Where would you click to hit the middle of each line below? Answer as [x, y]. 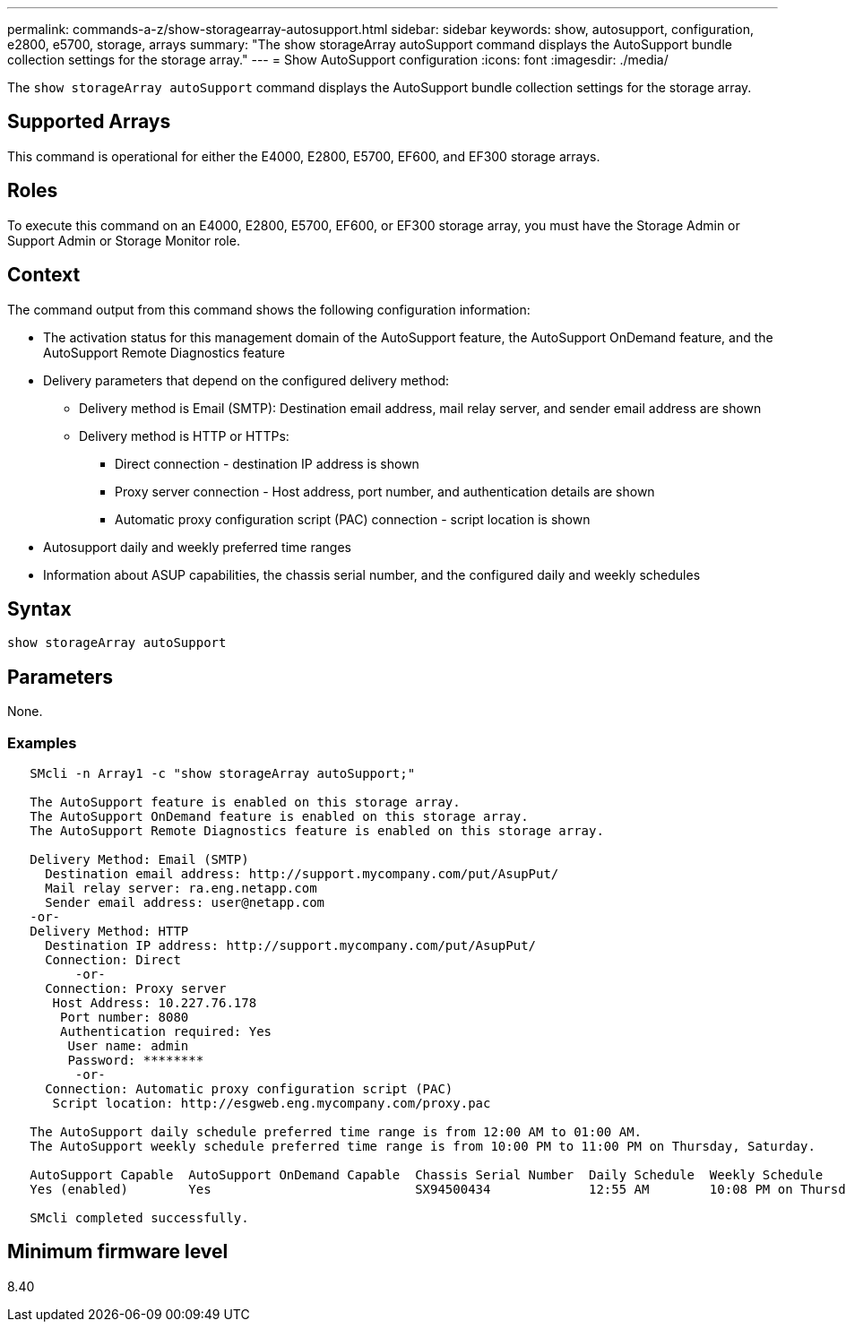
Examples [42, 742]
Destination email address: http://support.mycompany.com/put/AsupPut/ [302, 873]
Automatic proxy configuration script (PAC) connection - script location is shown [353, 519]
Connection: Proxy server [136, 988]
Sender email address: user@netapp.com [185, 902]
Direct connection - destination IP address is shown [267, 463]
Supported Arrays [89, 122]
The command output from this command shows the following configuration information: [269, 309]
